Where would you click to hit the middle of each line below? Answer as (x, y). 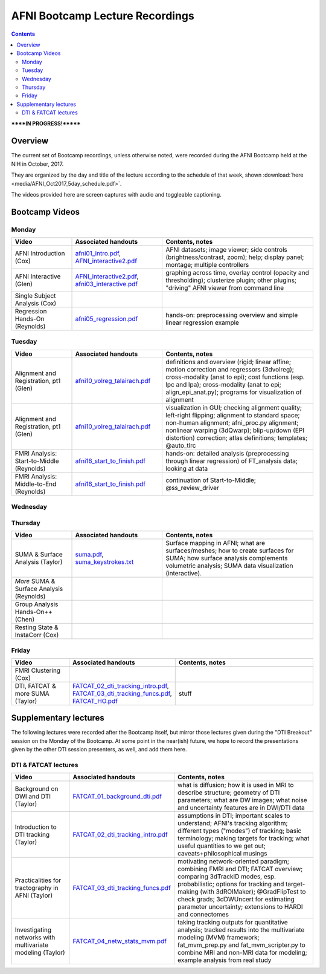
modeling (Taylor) (40, 953)
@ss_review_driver (193, 488)
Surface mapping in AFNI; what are (216, 543)
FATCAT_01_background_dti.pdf (117, 797)
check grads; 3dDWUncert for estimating (236, 900)
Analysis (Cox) (36, 304)
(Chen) (25, 619)
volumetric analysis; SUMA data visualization (229, 566)
